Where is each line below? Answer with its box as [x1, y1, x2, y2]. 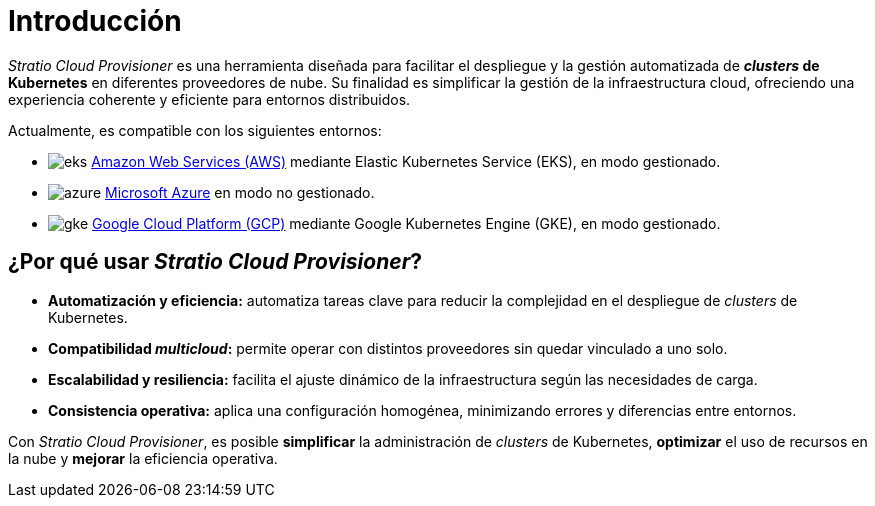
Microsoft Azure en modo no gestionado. [105, 183, 375, 201]
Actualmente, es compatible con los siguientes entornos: [8, 121, 382, 139]
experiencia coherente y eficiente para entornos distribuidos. [8, 90, 411, 108]
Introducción [8, 4, 182, 38]
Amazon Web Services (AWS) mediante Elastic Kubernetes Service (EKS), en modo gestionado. [91, 152, 721, 170]
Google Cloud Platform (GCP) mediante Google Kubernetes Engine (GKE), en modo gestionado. [92, 214, 721, 232]
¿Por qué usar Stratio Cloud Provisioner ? [8, 249, 422, 275]
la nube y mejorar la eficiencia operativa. [8, 449, 278, 467]
